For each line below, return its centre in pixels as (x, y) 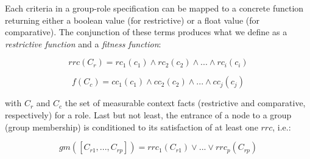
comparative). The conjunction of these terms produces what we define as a (146, 32)
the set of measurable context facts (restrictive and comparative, (185, 103)
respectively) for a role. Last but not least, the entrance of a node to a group (148, 114)
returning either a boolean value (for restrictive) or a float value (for (132, 20)
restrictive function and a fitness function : (83, 43)
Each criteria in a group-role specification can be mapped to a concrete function (154, 8)
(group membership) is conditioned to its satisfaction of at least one (132, 127)
